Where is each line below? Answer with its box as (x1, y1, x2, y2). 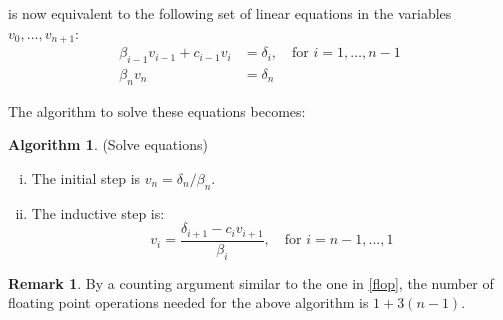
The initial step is (31, 167, 141, 188)
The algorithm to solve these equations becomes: (8, 100, 306, 121)
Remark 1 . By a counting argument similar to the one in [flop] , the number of (8, 272, 494, 293)
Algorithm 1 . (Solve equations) (8, 134, 208, 155)
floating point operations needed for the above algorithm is (8, 292, 369, 313)
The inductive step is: (31, 202, 165, 223)
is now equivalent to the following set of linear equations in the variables (8, 3, 452, 23)
